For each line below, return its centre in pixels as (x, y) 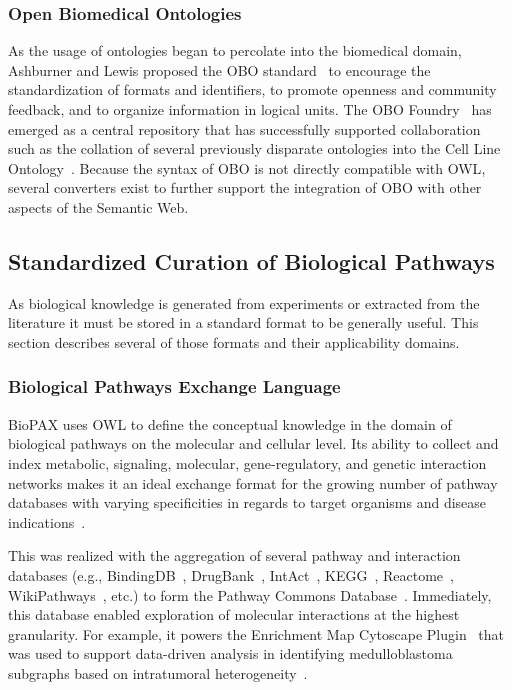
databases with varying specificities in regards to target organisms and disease (247, 502)
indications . (47, 521)
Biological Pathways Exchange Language (174, 386)
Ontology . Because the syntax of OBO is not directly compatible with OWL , (247, 167)
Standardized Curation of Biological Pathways (251, 260)
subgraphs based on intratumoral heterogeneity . (158, 672)
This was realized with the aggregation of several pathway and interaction (234, 555)
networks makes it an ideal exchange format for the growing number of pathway (253, 482)
